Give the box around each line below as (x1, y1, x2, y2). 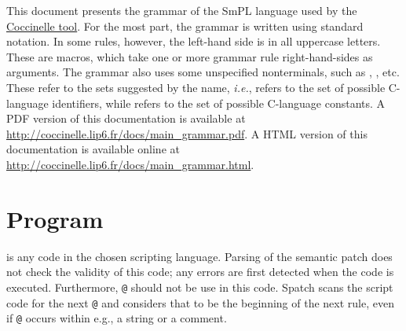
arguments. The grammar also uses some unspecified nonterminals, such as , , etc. (6, 64, 400, 80)
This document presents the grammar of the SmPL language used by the (6, 2, 357, 18)
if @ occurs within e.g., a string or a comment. (6, 310, 227, 326)
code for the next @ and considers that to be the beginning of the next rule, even (6, 294, 394, 311)
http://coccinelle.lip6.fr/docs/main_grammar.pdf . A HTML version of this (6, 125, 368, 142)
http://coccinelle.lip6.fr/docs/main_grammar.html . (6, 156, 254, 172)
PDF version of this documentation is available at (6, 110, 246, 127)
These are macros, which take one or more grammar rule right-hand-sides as (6, 48, 373, 64)
